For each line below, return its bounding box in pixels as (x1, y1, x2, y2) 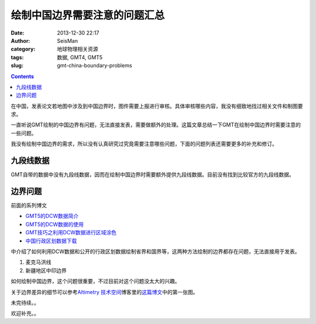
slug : (11, 62, 23, 69)
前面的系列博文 (11, 202, 47, 209)
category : (11, 46, 36, 53)
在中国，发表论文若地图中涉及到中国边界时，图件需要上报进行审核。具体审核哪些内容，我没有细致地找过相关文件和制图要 (11, 103, 303, 110)
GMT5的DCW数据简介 (25, 213, 79, 220)
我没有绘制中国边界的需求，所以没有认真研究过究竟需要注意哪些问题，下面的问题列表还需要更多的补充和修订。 (11, 141, 277, 148)
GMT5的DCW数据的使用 (25, 220, 84, 228)
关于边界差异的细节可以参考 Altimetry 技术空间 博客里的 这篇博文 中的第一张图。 (11, 288, 198, 295)
